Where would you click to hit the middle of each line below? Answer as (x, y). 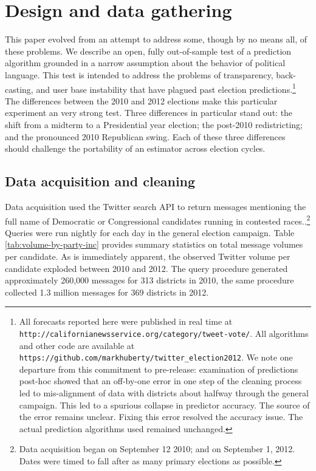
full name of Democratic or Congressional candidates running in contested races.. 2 (158, 220)
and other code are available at (77, 345)
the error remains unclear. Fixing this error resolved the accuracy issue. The (161, 417)
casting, (19, 89)
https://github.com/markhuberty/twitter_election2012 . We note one (156, 357)
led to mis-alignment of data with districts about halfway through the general (164, 393)
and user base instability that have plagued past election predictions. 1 (166, 88)
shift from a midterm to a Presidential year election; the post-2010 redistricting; (154, 124)
